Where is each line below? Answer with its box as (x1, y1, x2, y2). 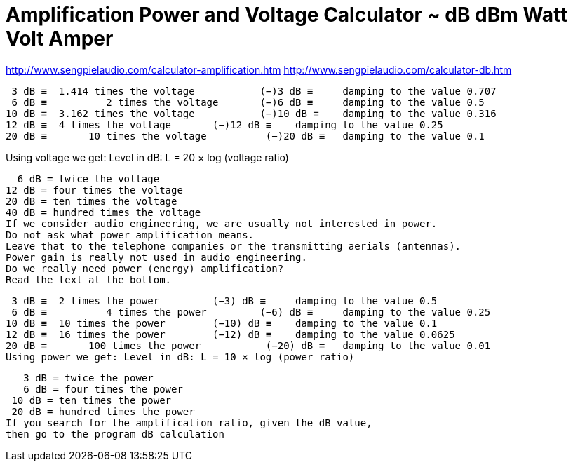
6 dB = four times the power (23, 383, 183, 395)
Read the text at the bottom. (6, 273, 172, 285)
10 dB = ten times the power (11, 394, 172, 406)
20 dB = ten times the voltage (6, 195, 177, 207)
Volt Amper (6, 27, 114, 50)
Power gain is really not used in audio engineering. (6, 251, 307, 263)
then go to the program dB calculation (6, 428, 224, 440)
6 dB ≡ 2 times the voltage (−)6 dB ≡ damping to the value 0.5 (11, 96, 485, 108)
